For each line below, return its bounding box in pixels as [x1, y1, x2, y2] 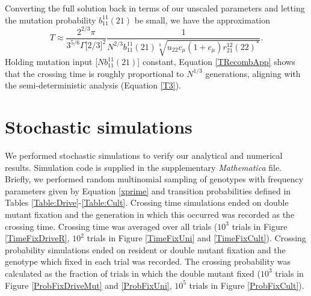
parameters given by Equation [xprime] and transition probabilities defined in [5, 184, 291, 197]
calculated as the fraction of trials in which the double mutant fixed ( [5, 267, 260, 279]
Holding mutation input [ [5, 55, 98, 68]
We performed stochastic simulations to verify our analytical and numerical [5, 149, 283, 162]
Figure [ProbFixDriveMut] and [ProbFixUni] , [5, 279, 172, 291]
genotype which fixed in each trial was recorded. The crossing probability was [5, 255, 291, 268]
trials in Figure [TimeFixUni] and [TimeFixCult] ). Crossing [87, 232, 306, 244]
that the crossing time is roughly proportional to [5, 67, 184, 79]
